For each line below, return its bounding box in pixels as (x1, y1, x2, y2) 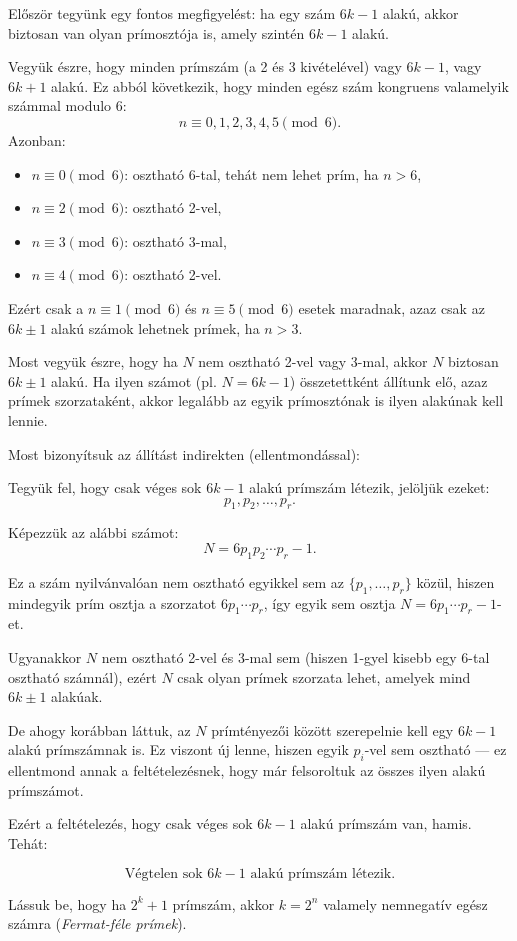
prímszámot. (8, 779, 84, 800)
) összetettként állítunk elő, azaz (289, 370, 488, 391)
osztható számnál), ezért (8, 666, 157, 687)
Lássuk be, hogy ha (8, 893, 127, 914)
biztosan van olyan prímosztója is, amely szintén (8, 22, 305, 43)
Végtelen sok (124, 866, 203, 881)
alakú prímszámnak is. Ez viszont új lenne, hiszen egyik (8, 739, 349, 760)
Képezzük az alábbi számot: (8, 522, 179, 543)
